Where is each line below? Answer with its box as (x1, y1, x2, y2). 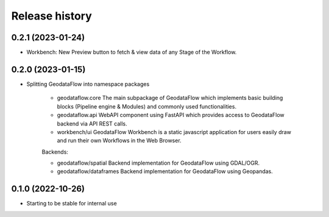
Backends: (41, 148, 68, 155)
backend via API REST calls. (57, 119, 127, 127)
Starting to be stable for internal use (26, 200, 117, 207)
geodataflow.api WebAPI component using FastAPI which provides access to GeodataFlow (57, 112, 285, 119)
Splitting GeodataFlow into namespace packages (26, 80, 150, 88)
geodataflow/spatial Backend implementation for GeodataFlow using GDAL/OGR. (57, 159, 260, 167)
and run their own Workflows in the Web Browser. (57, 137, 182, 144)
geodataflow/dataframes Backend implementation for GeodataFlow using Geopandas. (57, 168, 274, 175)
